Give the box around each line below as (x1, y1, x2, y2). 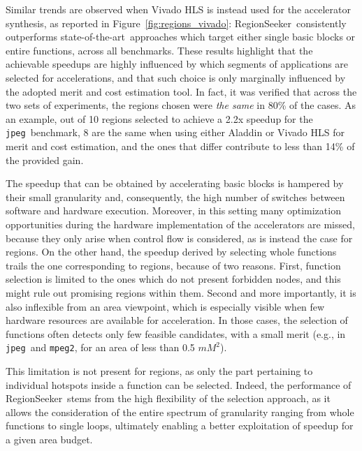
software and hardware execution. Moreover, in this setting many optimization (6, 203, 341, 218)
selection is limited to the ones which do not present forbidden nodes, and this (6, 272, 341, 286)
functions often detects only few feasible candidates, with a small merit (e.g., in (6, 326, 346, 341)
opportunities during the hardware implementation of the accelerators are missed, (6, 216, 355, 231)
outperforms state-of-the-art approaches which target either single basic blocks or (6, 29, 356, 44)
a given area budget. (6, 431, 93, 446)
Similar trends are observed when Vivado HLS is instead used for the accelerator (6, 2, 351, 16)
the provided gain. (6, 152, 84, 167)
